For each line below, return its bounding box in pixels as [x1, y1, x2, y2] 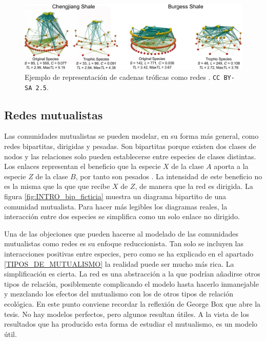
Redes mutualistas [4, 106, 103, 122]
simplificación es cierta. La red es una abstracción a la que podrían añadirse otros [4, 268, 260, 279]
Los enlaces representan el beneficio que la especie [4, 161, 161, 172]
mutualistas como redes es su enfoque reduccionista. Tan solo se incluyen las [4, 238, 243, 249]
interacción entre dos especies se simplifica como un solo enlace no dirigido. [4, 211, 240, 222]
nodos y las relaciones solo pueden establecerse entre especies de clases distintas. [4, 151, 256, 161]
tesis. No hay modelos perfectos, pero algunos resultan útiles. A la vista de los [4, 308, 249, 319]
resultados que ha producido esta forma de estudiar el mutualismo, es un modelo [4, 318, 258, 329]
